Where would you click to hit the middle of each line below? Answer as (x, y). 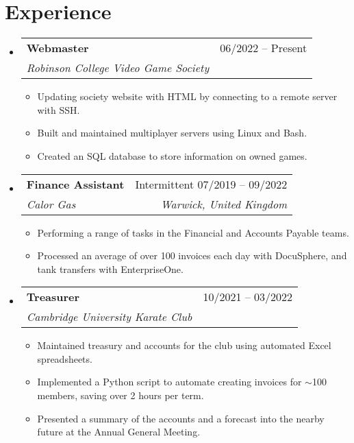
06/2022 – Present (264, 48)
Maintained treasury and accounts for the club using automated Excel (184, 345)
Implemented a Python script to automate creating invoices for (169, 382)
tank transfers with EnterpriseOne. (110, 268)
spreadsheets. (65, 358)
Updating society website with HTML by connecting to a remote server (187, 96)
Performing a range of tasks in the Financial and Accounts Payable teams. (193, 232)
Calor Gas (51, 204)
